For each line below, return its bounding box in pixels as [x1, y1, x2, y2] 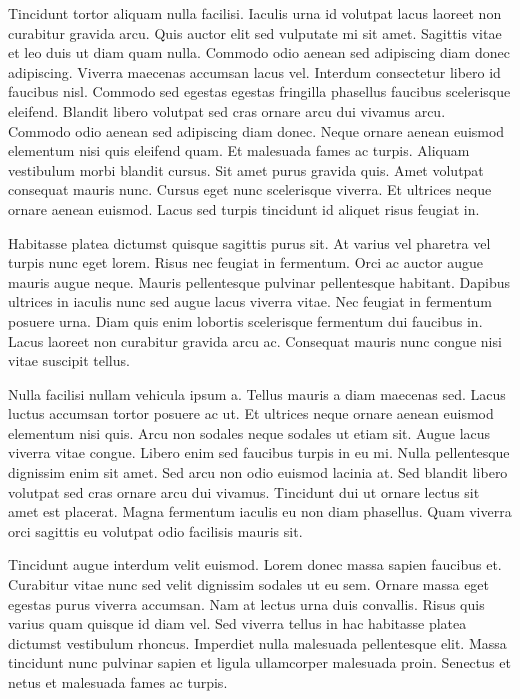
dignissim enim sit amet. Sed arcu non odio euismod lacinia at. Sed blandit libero [8, 462, 508, 483]
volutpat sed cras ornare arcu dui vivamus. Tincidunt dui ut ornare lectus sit [8, 481, 480, 502]
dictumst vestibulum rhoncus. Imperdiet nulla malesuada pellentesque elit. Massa [8, 632, 507, 653]
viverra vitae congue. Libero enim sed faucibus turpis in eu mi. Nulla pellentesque [8, 442, 510, 463]
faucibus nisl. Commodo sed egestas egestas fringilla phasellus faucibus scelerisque [8, 81, 511, 102]
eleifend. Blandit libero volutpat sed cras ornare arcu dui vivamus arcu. [8, 100, 446, 121]
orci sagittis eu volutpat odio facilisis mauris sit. [8, 520, 303, 541]
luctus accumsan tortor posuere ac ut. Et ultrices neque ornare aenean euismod [8, 403, 494, 424]
